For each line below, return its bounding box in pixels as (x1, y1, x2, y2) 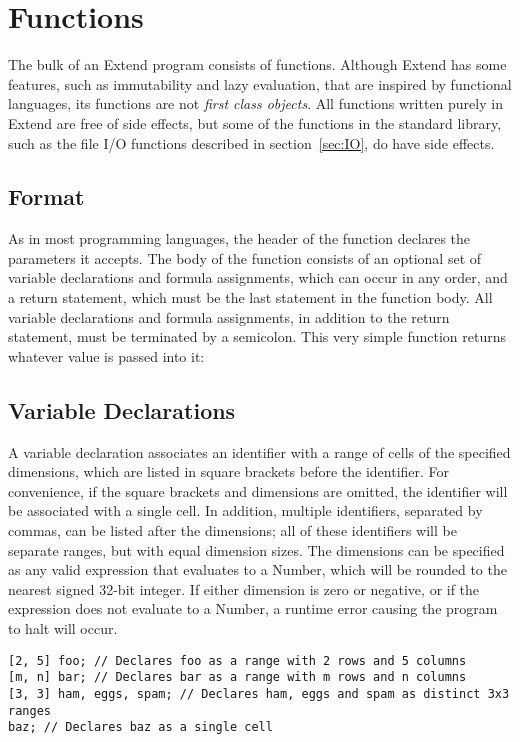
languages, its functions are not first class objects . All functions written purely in (8, 93, 503, 114)
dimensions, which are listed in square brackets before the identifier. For (8, 461, 450, 482)
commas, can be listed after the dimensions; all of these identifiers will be (8, 520, 457, 541)
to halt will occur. (8, 618, 118, 638)
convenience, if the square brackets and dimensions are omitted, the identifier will (8, 480, 508, 501)
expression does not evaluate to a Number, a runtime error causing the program (8, 598, 498, 619)
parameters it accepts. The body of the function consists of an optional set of (8, 247, 482, 268)
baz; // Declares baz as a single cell (8, 720, 273, 735)
